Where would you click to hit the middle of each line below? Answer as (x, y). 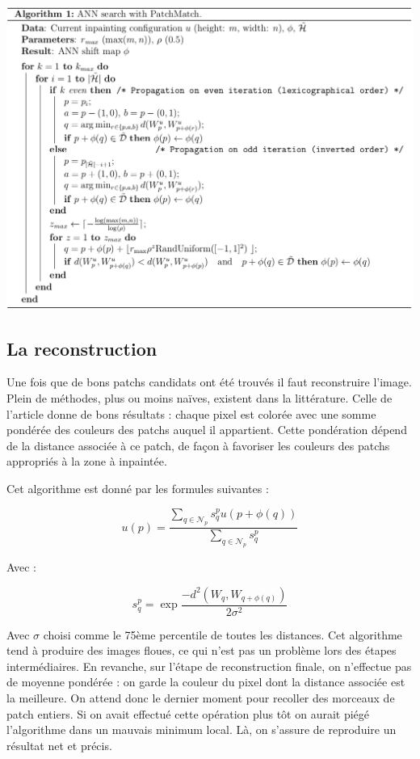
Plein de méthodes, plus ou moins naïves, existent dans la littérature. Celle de (199, 397)
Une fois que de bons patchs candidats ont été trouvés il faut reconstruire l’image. (209, 382)
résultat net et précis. (59, 745)
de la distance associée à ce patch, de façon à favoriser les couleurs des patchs (198, 445)
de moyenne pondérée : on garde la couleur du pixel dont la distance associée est (206, 682)
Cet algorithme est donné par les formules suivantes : (138, 488)
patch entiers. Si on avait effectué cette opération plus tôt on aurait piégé (188, 713)
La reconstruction (82, 348)
